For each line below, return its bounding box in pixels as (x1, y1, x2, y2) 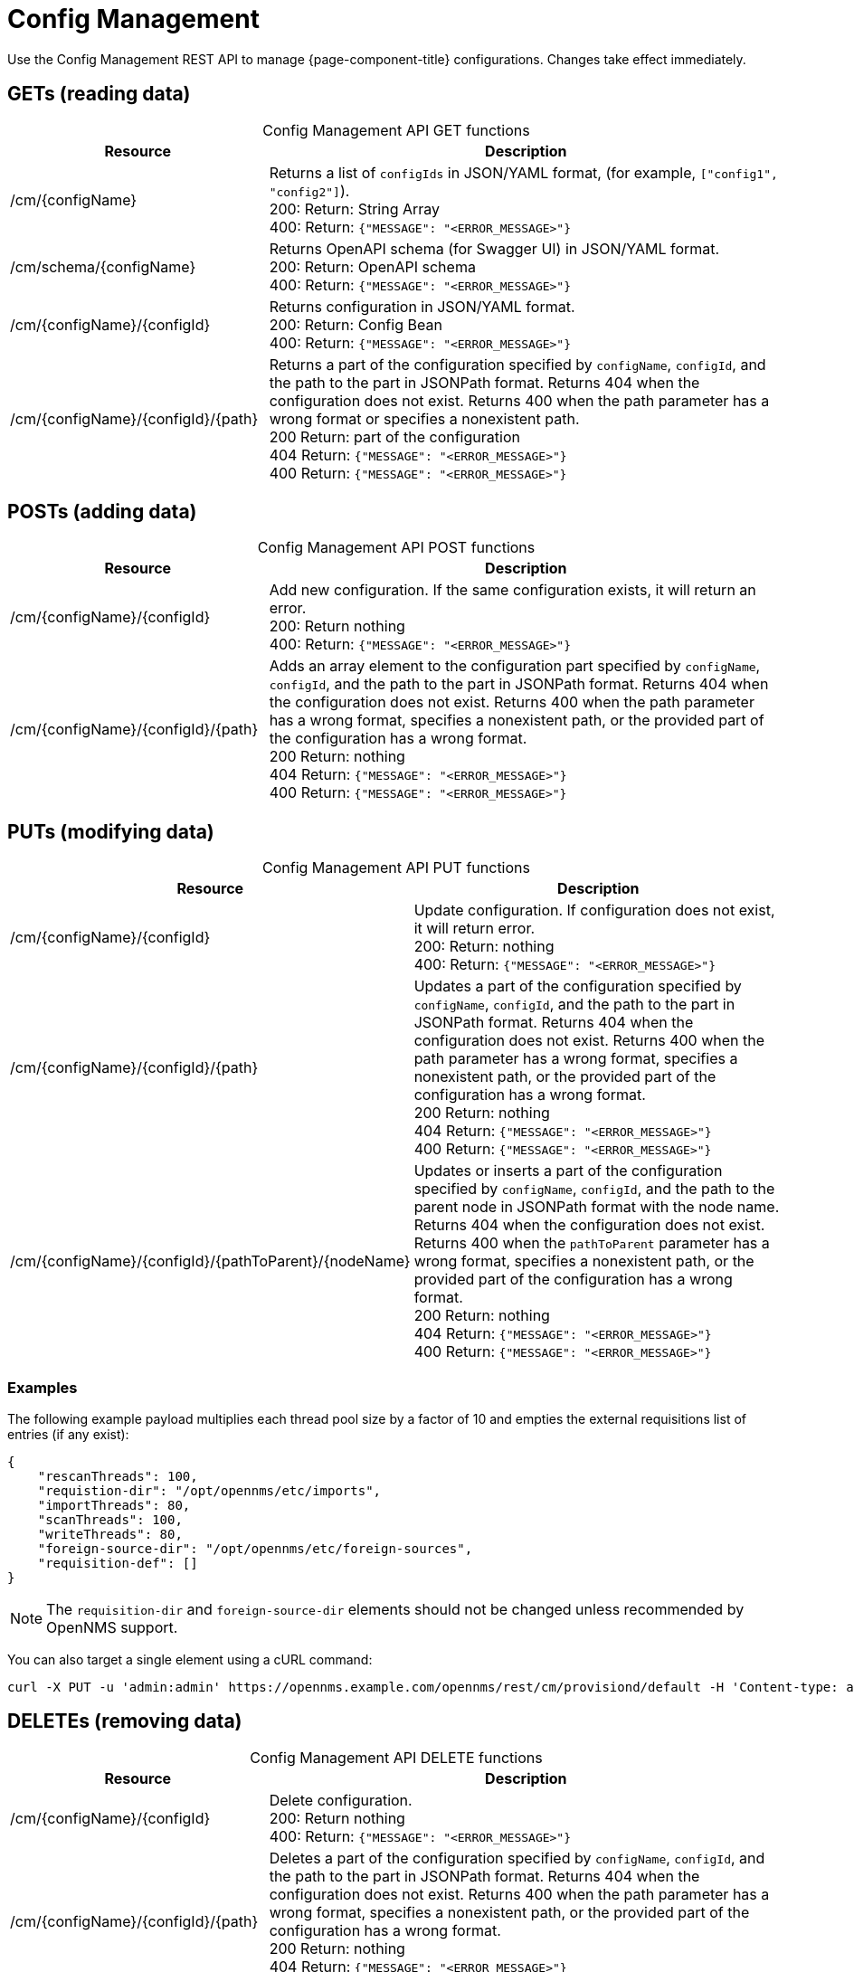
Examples (7, 1378, 78, 1397)
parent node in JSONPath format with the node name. (413, 1198, 780, 1217)
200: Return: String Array (269, 199, 441, 218)
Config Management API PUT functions (262, 858, 530, 877)
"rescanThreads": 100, (37, 1469, 198, 1484)
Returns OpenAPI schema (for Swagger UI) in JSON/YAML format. (269, 239, 720, 258)
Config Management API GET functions (262, 120, 530, 139)
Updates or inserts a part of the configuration (413, 1161, 723, 1180)
